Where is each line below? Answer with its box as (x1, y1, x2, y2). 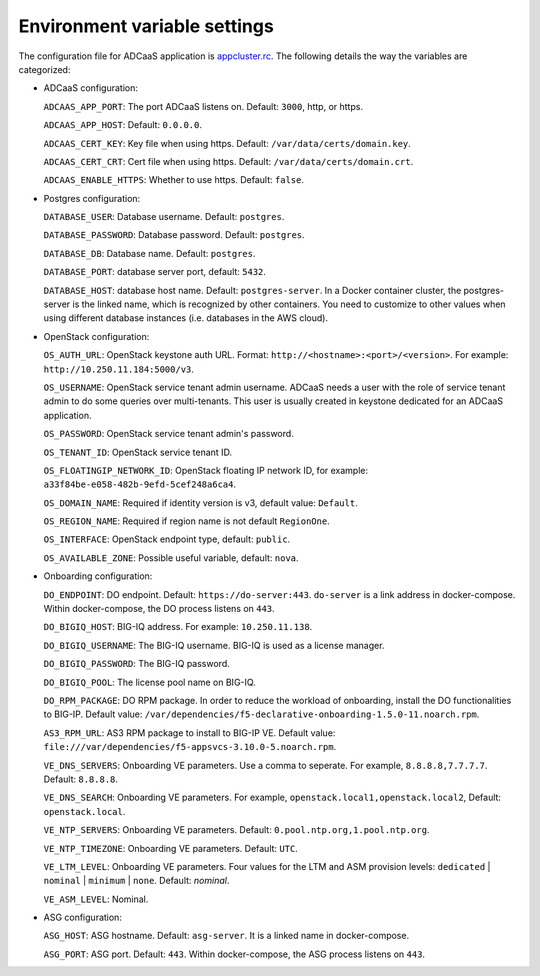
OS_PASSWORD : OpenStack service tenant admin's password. (43, 428, 294, 440)
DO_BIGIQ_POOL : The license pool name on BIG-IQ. (43, 676, 257, 688)
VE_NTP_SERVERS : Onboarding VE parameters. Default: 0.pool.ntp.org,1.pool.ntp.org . (43, 824, 430, 836)
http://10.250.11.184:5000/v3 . (43, 363, 195, 375)
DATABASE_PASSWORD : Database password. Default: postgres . (43, 229, 305, 241)
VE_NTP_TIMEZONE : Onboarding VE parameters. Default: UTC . (43, 842, 299, 854)
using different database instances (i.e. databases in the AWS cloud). (43, 312, 329, 324)
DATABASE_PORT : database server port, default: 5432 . (43, 266, 267, 278)
